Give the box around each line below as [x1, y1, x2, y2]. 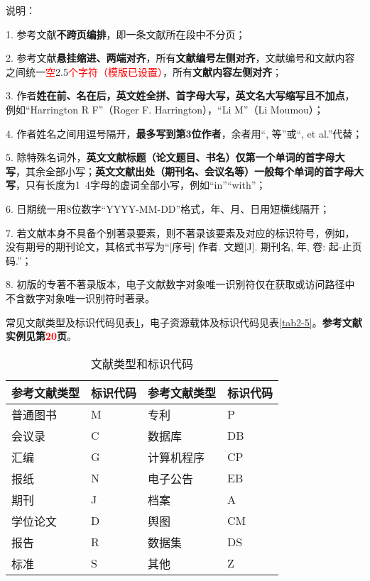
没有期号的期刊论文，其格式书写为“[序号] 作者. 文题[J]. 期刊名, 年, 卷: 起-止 [6, 239, 352, 254]
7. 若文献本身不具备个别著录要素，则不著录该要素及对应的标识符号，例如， [6, 225, 355, 240]
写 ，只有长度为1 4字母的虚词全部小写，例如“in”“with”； [6, 177, 266, 192]
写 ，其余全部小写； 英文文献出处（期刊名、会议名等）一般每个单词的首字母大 [6, 163, 364, 178]
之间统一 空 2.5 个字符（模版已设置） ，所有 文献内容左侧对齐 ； [6, 64, 282, 79]
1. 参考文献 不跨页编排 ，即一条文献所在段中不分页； [6, 26, 246, 41]
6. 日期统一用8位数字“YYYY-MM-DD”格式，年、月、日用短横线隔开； [6, 201, 330, 216]
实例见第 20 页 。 [6, 328, 77, 343]
